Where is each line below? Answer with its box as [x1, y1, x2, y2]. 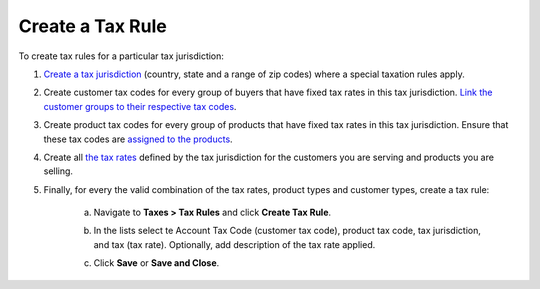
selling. [43, 165, 74, 177]
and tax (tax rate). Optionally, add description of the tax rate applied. [93, 238, 376, 250]
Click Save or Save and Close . [93, 257, 220, 269]
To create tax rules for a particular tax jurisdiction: [18, 50, 225, 62]
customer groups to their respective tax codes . [43, 100, 237, 112]
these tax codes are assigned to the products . [43, 133, 234, 145]
